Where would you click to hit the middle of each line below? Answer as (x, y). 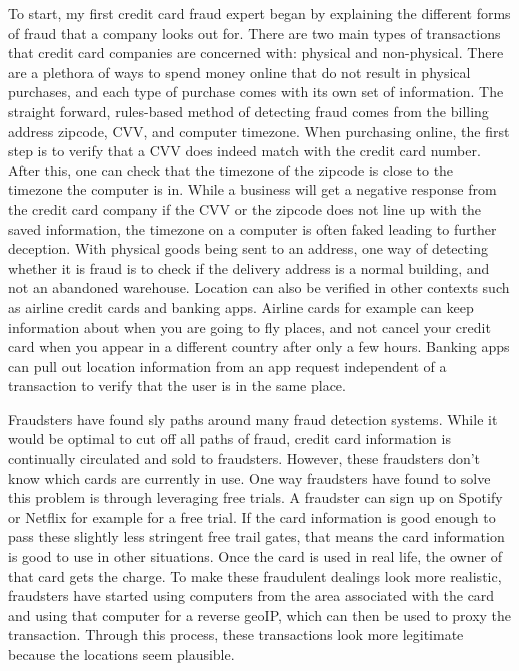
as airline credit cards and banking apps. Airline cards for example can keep (241, 306)
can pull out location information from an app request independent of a (227, 365)
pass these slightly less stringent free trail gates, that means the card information (256, 536)
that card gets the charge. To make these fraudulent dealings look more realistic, (255, 575)
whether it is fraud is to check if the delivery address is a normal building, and (249, 267)
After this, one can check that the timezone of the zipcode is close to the (231, 169)
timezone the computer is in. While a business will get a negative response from (252, 189)
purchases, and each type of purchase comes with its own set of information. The (256, 91)
